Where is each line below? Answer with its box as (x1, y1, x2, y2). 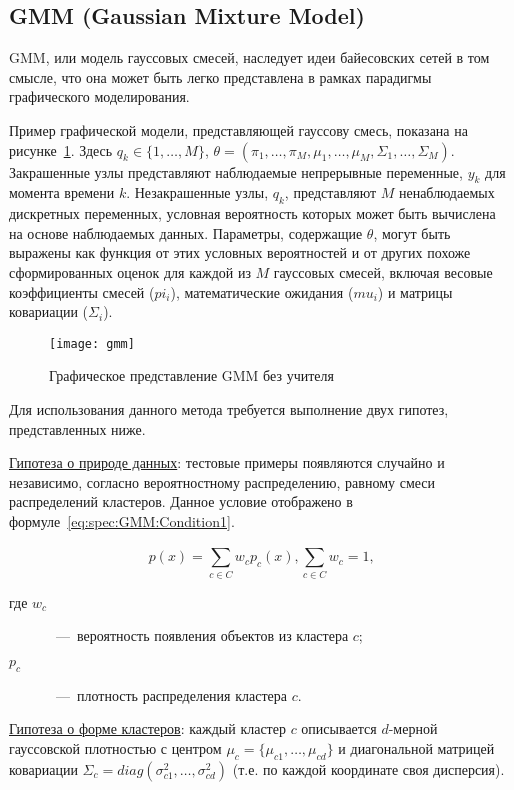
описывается (301, 718, 377, 739)
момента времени (9, 182, 115, 203)
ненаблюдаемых (398, 182, 495, 203)
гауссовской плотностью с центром (9, 737, 222, 758)
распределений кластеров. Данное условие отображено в (9, 491, 353, 512)
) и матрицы (377, 281, 453, 302)
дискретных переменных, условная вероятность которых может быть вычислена (9, 203, 496, 224)
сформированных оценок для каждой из (9, 261, 251, 282)
